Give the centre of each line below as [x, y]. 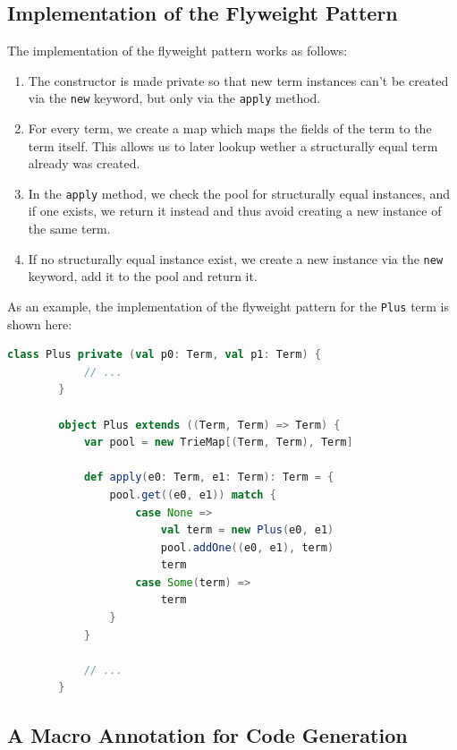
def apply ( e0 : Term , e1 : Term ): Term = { [209, 477]
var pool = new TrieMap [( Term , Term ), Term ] [218, 443]
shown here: [40, 324]
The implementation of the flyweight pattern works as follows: [178, 51]
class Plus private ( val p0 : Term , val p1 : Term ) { [164, 355]
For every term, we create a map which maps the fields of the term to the [230, 128]
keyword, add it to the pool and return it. [143, 276]
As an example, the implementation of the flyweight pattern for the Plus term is [228, 306]
